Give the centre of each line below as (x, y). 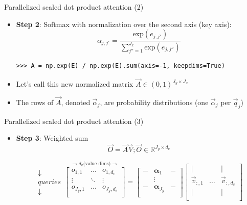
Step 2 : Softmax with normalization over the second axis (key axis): (124, 24)
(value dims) (97, 163)
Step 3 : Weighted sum (52, 138)
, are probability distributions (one (154, 102)
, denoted (76, 102)
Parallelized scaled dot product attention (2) (74, 7)
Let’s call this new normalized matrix (75, 84)
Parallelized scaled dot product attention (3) (74, 121)
